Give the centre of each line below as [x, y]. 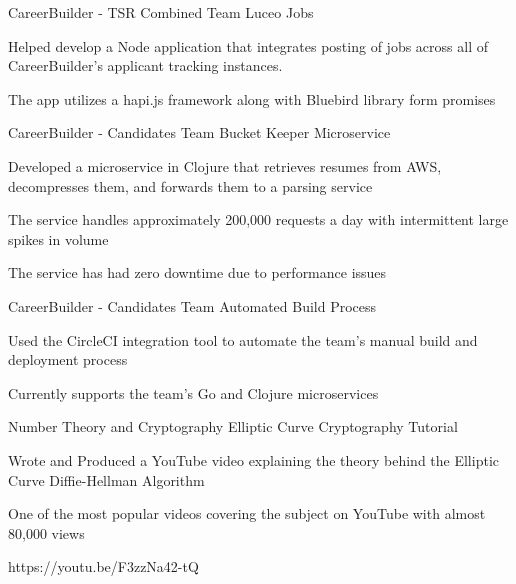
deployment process [68, 359]
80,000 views [46, 532]
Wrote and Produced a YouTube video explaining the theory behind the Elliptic [253, 459]
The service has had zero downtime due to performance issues [197, 272]
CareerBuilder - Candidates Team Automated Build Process [192, 305]
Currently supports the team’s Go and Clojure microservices [193, 392]
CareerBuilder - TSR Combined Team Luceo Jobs [161, 12]
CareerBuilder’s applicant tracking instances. [145, 65]
